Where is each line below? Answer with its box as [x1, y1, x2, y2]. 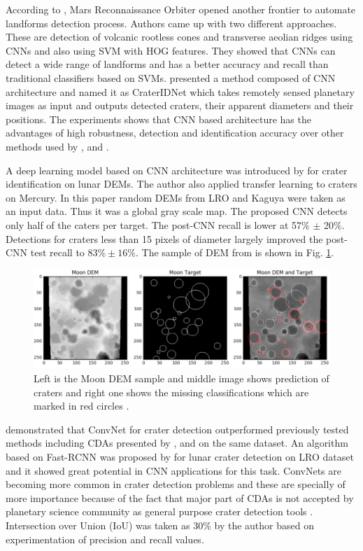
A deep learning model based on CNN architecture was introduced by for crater [6, 162, 348, 177]
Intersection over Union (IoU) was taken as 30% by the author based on [6, 517, 314, 532]
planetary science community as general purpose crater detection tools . [6, 504, 313, 519]
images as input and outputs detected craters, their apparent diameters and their [6, 98, 354, 113]
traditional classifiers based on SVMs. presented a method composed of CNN [6, 70, 336, 85]
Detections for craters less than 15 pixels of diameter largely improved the [6, 231, 323, 246]
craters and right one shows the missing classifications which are [34, 384, 309, 399]
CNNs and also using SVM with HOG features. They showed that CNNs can [6, 43, 336, 57]
